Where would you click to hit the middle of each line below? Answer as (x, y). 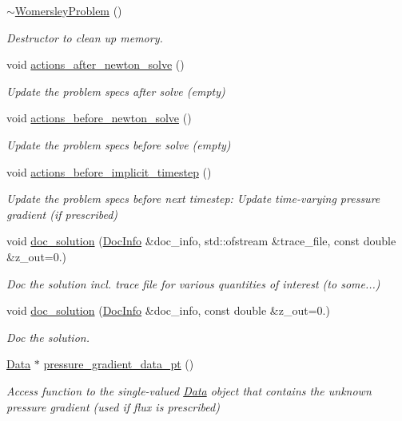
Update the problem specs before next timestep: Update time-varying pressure (193, 199)
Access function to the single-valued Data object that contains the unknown (189, 390)
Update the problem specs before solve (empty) (119, 144)
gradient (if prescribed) (62, 214)
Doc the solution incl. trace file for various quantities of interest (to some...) (193, 283)
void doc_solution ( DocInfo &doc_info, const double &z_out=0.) (168, 310)
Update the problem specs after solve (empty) (116, 91)
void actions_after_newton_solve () (96, 64)
